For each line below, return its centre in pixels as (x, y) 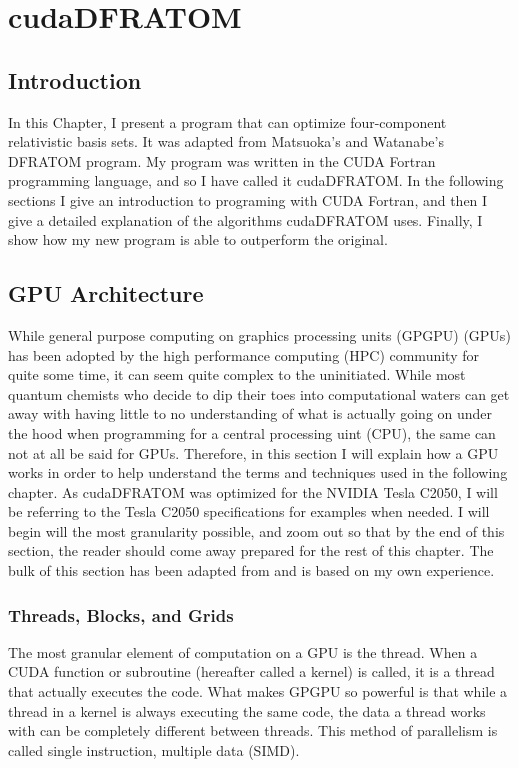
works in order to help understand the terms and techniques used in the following (258, 472)
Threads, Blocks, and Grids (121, 614)
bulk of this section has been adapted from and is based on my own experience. (251, 570)
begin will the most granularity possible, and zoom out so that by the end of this (256, 530)
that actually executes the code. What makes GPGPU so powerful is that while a (258, 691)
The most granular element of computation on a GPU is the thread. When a (243, 651)
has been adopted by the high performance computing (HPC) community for (243, 354)
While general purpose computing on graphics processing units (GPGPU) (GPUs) (259, 334)
